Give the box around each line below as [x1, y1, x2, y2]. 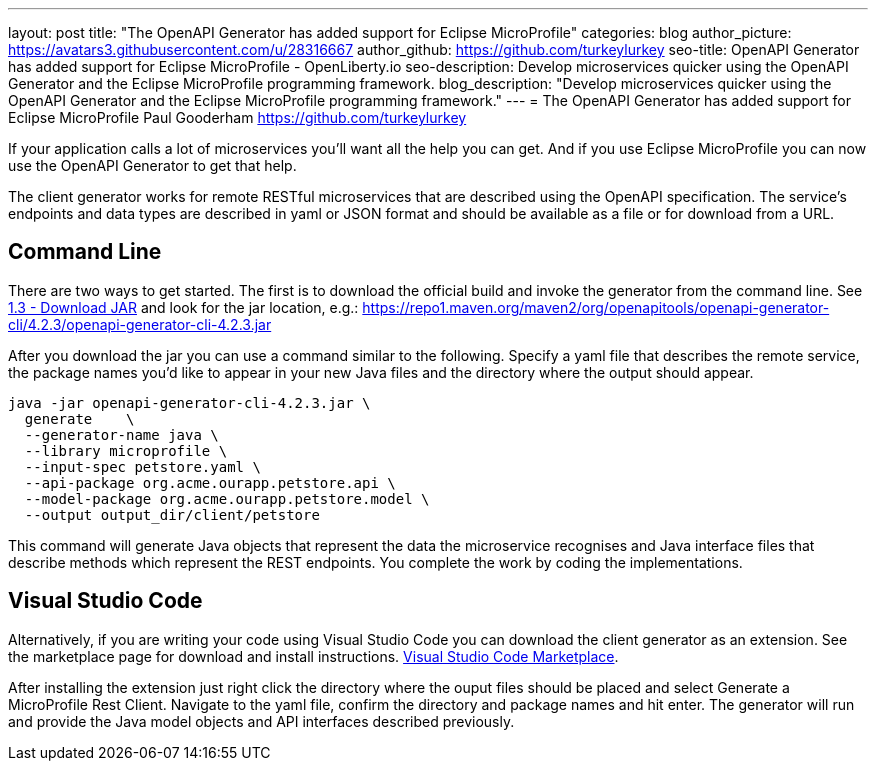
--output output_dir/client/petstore [24, 506, 320, 523]
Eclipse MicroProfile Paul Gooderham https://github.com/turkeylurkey [8, 109, 467, 126]
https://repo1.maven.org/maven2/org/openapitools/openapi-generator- [362, 298, 830, 316]
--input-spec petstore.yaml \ [24, 458, 261, 475]
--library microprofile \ [24, 442, 228, 459]
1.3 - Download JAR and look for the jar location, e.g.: [8, 298, 359, 316]
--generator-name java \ [24, 426, 219, 443]
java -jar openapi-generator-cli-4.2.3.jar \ [8, 394, 371, 411]
